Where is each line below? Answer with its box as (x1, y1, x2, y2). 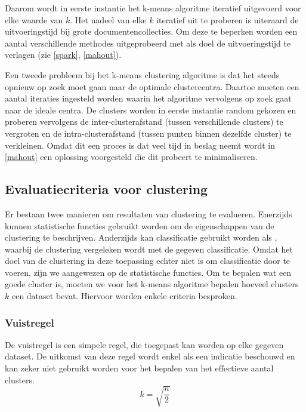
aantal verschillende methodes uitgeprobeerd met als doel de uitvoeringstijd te (5, 36, 291, 49)
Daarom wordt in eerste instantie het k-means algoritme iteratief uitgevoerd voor (5, 2, 301, 14)
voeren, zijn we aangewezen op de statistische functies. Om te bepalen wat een (5, 266, 292, 278)
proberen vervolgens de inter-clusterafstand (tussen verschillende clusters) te (5, 115, 283, 128)
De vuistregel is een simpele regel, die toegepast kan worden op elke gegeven (5, 338, 284, 350)
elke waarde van (5, 13, 63, 26)
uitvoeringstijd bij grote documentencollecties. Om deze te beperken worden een (5, 25, 298, 38)
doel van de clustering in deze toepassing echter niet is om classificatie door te (5, 254, 290, 267)
